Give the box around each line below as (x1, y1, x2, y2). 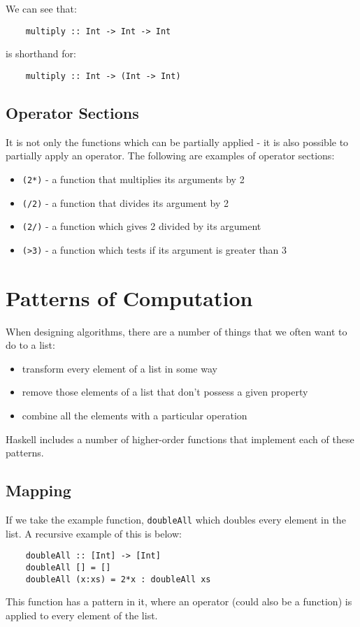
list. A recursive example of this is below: (6, 526, 182, 540)
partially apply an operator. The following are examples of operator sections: (6, 148, 335, 163)
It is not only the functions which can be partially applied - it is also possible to (6, 134, 349, 149)
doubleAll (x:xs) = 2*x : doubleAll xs (25, 574, 211, 584)
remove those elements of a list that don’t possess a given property (22, 384, 308, 399)
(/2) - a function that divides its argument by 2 (22, 195, 229, 210)
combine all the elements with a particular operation (22, 408, 247, 423)
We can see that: (6, 1, 77, 15)
